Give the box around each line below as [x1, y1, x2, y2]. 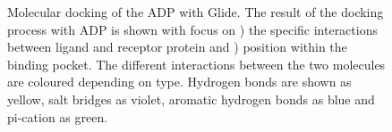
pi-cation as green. [7, 107, 108, 126]
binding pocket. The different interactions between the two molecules [7, 54, 386, 73]
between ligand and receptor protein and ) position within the [7, 37, 347, 56]
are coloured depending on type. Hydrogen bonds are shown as [7, 72, 352, 91]
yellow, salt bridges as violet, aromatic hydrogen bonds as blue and [7, 89, 375, 108]
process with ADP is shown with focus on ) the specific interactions [7, 20, 378, 38]
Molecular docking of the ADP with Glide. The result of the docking [7, 3, 384, 21]
